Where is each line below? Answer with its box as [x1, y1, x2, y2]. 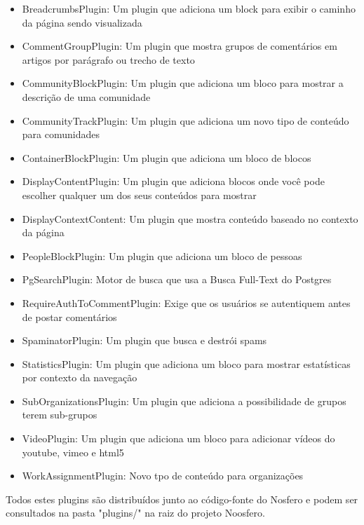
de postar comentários [22, 309, 117, 324]
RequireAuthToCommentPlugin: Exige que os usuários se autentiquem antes [22, 295, 351, 310]
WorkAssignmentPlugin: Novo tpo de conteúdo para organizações [22, 468, 304, 483]
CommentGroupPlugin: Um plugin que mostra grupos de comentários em [22, 39, 337, 53]
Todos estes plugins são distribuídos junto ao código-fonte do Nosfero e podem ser [6, 491, 358, 506]
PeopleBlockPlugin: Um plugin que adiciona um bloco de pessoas [22, 248, 302, 263]
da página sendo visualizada [22, 15, 142, 29]
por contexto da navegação [22, 370, 137, 385]
